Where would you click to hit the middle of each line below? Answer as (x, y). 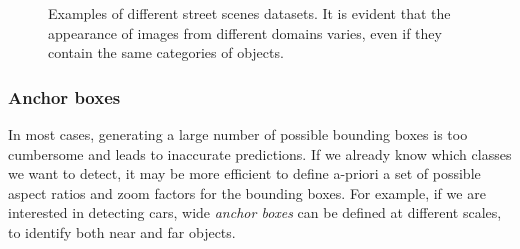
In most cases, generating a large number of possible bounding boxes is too (238, 134)
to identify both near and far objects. (122, 231)
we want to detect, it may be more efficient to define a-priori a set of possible (244, 173)
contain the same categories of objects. (166, 52)
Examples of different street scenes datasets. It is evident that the (249, 13)
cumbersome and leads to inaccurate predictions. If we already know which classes (260, 153)
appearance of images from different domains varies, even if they (245, 32)
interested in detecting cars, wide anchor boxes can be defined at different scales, (255, 212)
